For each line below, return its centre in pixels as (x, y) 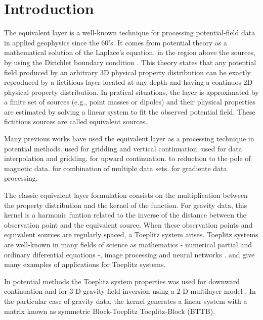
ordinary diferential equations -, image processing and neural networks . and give (129, 254)
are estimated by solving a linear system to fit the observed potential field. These (130, 111)
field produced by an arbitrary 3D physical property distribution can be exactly (127, 72)
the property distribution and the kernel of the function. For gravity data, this (126, 205)
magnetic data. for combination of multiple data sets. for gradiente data (116, 168)
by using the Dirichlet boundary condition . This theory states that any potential (130, 62)
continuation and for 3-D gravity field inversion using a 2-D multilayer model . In (130, 291)
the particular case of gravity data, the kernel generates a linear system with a (126, 301)
